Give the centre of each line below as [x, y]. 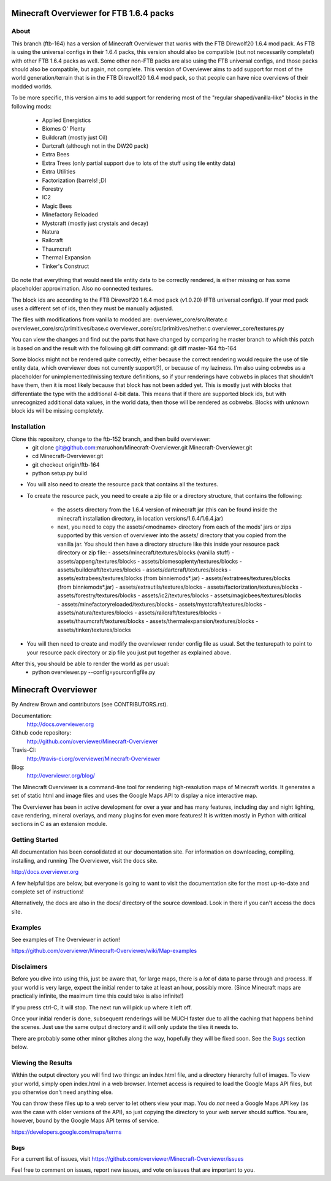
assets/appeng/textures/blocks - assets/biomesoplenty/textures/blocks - [150, 561]
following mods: [32, 106]
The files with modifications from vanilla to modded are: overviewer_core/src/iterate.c [120, 319]
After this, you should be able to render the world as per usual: [90, 663]
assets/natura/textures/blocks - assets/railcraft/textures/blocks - [139, 613]
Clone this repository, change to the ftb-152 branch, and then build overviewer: [111, 439]
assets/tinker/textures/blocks [94, 630]
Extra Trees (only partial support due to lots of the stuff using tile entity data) [139, 163]
